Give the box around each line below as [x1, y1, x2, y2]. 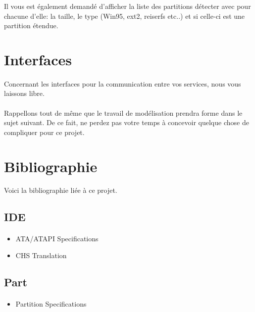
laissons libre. [4, 88, 45, 98]
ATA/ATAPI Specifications [15, 233, 99, 244]
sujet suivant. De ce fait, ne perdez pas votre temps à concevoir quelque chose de [4, 117, 249, 128]
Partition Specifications [15, 298, 87, 309]
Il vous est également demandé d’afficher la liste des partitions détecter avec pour [4, 1, 251, 11]
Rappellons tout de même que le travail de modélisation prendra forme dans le [4, 107, 243, 118]
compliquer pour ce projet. [4, 127, 85, 137]
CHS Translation [15, 250, 67, 260]
